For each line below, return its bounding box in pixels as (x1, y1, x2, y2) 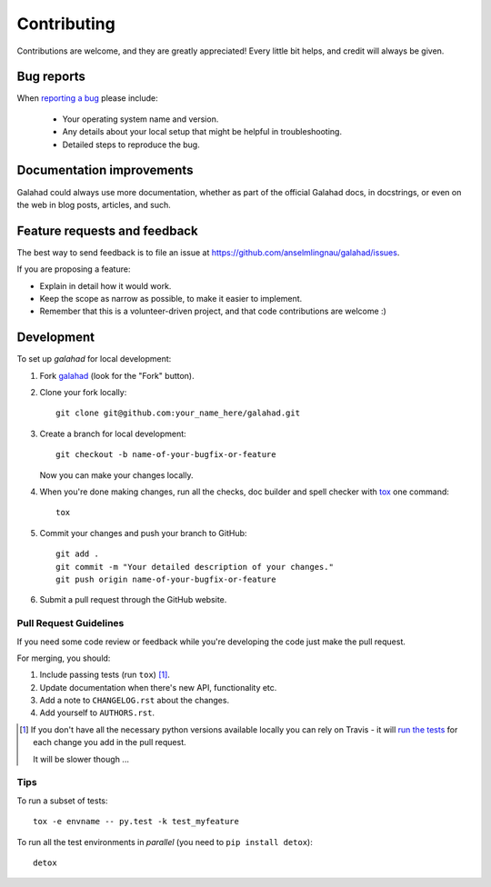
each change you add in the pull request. (33, 737, 186, 748)
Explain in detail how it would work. (39, 280, 172, 291)
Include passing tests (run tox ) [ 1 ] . (39, 669, 170, 681)
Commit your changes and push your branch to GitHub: (39, 527, 247, 538)
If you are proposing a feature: (16, 264, 131, 274)
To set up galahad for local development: (16, 354, 172, 364)
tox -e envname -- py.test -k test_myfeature (33, 816, 240, 827)
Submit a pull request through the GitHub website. (39, 594, 227, 605)
